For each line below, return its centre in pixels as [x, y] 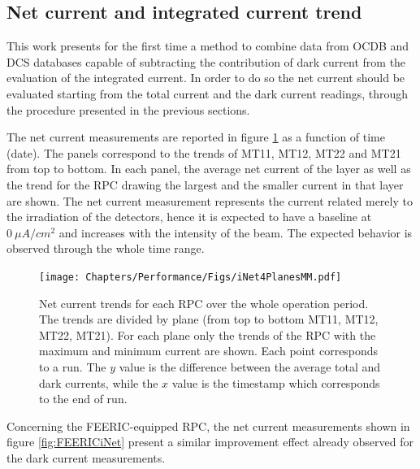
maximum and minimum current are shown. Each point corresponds [209, 351]
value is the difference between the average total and [250, 366]
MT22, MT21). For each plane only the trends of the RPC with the [208, 334]
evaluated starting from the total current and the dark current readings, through [208, 93]
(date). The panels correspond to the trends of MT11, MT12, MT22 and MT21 [204, 152]
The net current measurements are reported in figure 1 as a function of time [196, 137]
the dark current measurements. [86, 457]
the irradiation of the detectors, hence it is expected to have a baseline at [189, 217]
